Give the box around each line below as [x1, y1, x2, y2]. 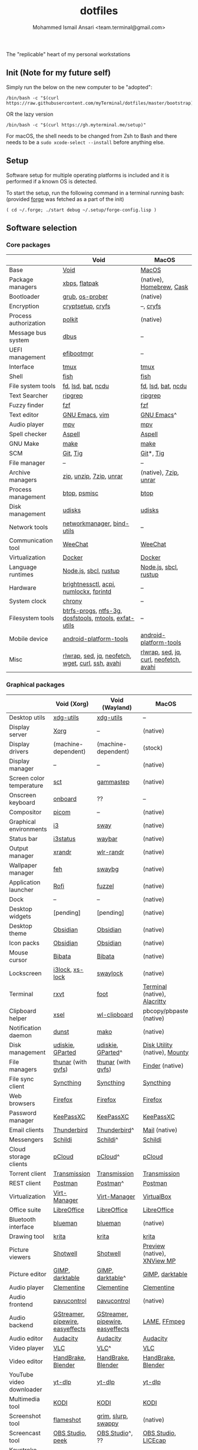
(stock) [143, 743, 163, 752]
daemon [9, 1031, 32, 1039]
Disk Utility [143, 1041, 173, 1049]
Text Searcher [9, 391, 48, 400]
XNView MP [143, 1257, 176, 1265]
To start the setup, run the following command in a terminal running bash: [6, 189, 184, 196]
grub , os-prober [62, 293, 108, 301]
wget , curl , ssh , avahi [62, 659, 121, 668]
